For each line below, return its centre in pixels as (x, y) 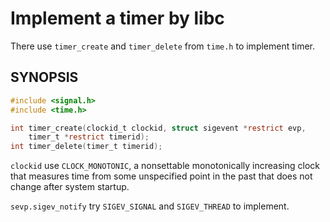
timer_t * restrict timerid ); (89, 137)
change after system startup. (70, 187)
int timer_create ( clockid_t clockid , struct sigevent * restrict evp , (158, 128)
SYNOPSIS (44, 77)
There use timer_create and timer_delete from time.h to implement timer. (163, 46)
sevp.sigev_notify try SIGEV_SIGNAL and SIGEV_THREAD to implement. (150, 206)
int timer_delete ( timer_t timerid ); (86, 147)
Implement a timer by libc (117, 18)
